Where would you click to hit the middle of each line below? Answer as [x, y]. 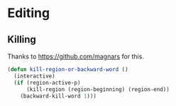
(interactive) [34, 76]
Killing [22, 39]
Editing [29, 13]
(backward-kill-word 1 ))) [59, 96]
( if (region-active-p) [47, 83]
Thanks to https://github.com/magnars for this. [76, 56]
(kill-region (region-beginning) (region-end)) [98, 89]
